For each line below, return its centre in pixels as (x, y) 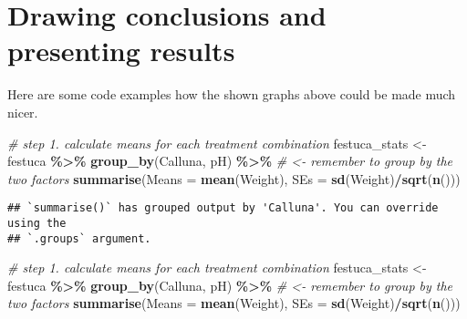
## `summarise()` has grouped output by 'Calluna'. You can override (223, 208)
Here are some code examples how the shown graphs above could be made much (232, 94)
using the (37, 223)
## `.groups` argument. (79, 238)
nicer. (23, 112)
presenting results (121, 51)
